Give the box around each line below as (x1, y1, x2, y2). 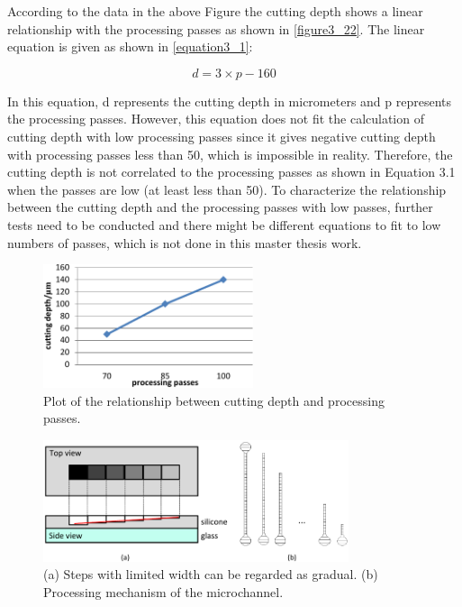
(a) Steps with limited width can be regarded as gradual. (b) (43, 565, 378, 584)
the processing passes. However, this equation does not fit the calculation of (7, 109, 424, 128)
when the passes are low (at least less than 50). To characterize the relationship (7, 179, 447, 198)
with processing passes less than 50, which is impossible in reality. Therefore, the (7, 144, 453, 163)
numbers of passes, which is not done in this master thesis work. (7, 233, 362, 252)
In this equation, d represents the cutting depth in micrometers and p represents (7, 91, 452, 110)
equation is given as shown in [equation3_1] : (7, 37, 253, 56)
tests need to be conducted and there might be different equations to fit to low (7, 215, 441, 234)
